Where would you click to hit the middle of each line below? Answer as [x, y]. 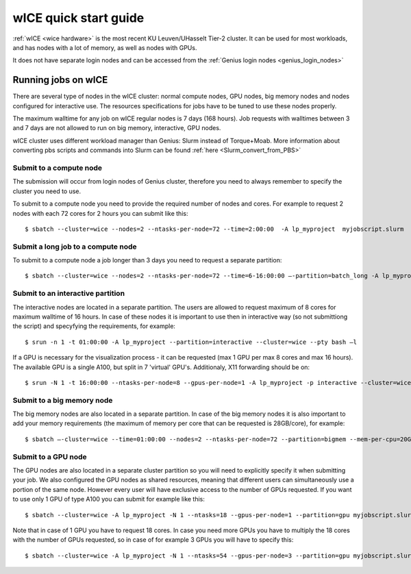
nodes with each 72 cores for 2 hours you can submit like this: [100, 213]
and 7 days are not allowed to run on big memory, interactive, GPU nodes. [117, 128]
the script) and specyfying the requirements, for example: [94, 326]
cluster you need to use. [47, 191]
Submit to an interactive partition [69, 293]
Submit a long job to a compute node [75, 247]
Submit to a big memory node [63, 400]
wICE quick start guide [78, 18]
